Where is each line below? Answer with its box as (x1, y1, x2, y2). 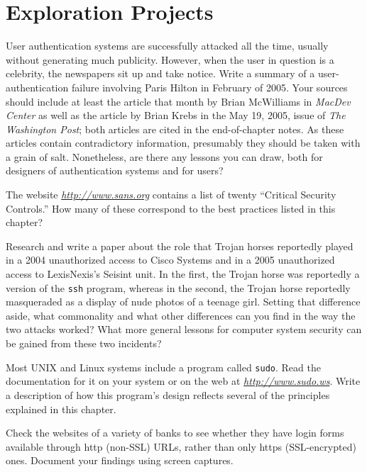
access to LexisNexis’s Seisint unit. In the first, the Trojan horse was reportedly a (6, 266, 360, 281)
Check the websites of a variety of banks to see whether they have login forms (6, 425, 344, 440)
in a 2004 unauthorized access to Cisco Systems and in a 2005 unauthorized (6, 252, 335, 267)
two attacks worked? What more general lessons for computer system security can (6, 322, 362, 337)
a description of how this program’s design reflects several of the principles (6, 387, 330, 402)
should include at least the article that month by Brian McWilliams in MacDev (6, 94, 351, 108)
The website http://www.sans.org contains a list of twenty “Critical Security (6, 187, 336, 202)
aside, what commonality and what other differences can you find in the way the (6, 308, 356, 322)
